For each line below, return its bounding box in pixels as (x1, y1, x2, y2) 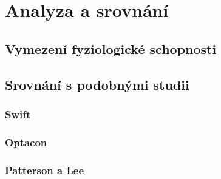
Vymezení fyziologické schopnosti (5, 39, 217, 58)
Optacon (5, 134, 47, 149)
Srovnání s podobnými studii (5, 75, 189, 93)
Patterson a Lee (5, 162, 84, 177)
